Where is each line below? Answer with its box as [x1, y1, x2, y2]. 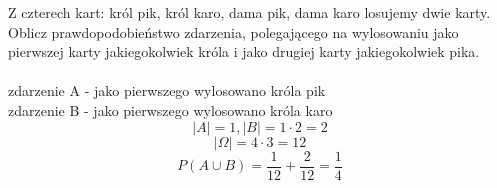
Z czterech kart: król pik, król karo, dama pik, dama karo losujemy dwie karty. [8, 2, 491, 22]
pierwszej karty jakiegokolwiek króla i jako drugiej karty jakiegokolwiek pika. [8, 41, 480, 62]
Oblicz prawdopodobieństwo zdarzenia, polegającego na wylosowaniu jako [8, 21, 459, 42]
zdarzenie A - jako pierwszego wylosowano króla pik [8, 80, 326, 101]
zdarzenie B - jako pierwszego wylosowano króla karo [8, 99, 333, 120]
